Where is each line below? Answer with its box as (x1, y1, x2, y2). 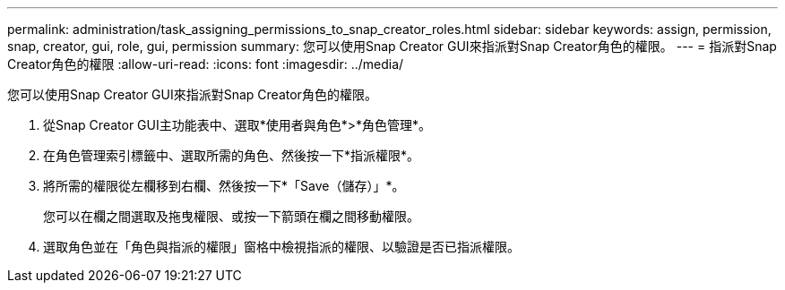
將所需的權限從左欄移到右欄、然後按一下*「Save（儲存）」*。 (43, 178, 405, 193)
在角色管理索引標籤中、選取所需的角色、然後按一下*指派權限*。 (43, 148, 420, 163)
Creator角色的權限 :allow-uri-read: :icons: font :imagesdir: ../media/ (7, 56, 404, 72)
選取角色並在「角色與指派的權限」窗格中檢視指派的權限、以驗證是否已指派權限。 (43, 239, 520, 254)
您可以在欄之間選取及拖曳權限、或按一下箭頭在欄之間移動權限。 (43, 209, 419, 224)
